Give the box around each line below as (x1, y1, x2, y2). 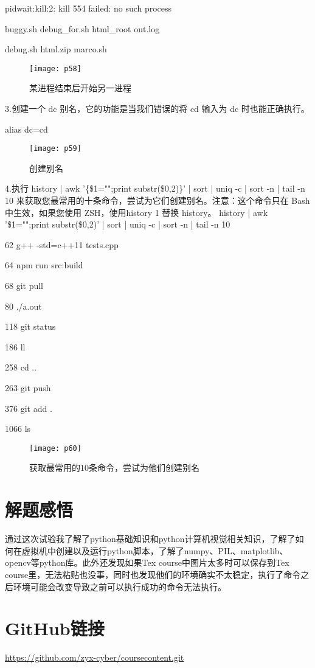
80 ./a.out (5, 299, 42, 312)
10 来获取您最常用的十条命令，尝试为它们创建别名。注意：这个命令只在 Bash (5, 194, 310, 207)
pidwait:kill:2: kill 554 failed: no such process (5, 2, 172, 14)
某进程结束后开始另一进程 (29, 82, 131, 94)
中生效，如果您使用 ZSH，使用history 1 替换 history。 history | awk (5, 206, 268, 218)
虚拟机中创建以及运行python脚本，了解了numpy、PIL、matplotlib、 (21, 544, 288, 557)
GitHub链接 (5, 616, 105, 641)
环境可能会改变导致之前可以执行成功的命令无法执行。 (13, 580, 226, 593)
